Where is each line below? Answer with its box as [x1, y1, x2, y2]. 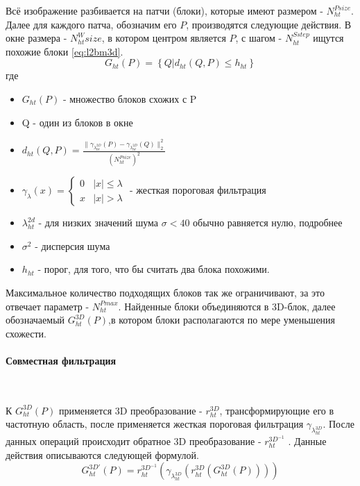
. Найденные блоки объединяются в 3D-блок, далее [118, 299, 336, 313]
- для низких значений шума [38, 215, 159, 230]
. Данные [288, 434, 327, 449]
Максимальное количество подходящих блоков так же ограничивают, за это [6, 285, 325, 300]
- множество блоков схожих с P [62, 91, 197, 106]
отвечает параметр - [6, 299, 89, 313]
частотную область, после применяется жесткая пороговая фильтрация [6, 417, 304, 431]
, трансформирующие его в [219, 403, 334, 417]
